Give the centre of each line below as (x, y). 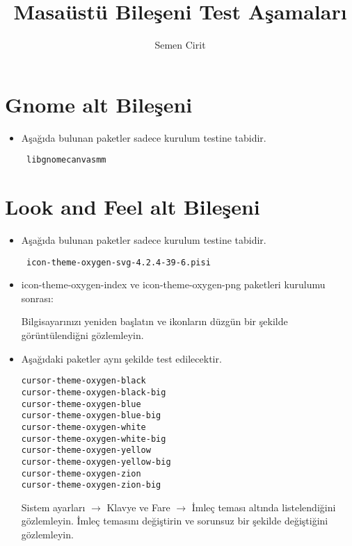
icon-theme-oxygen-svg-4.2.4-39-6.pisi (118, 262)
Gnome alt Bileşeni (99, 104)
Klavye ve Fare (138, 507)
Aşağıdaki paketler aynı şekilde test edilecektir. (121, 358)
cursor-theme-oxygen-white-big (94, 439)
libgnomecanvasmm (66, 160)
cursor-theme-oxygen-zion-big (91, 485)
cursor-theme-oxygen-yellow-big (96, 462)
